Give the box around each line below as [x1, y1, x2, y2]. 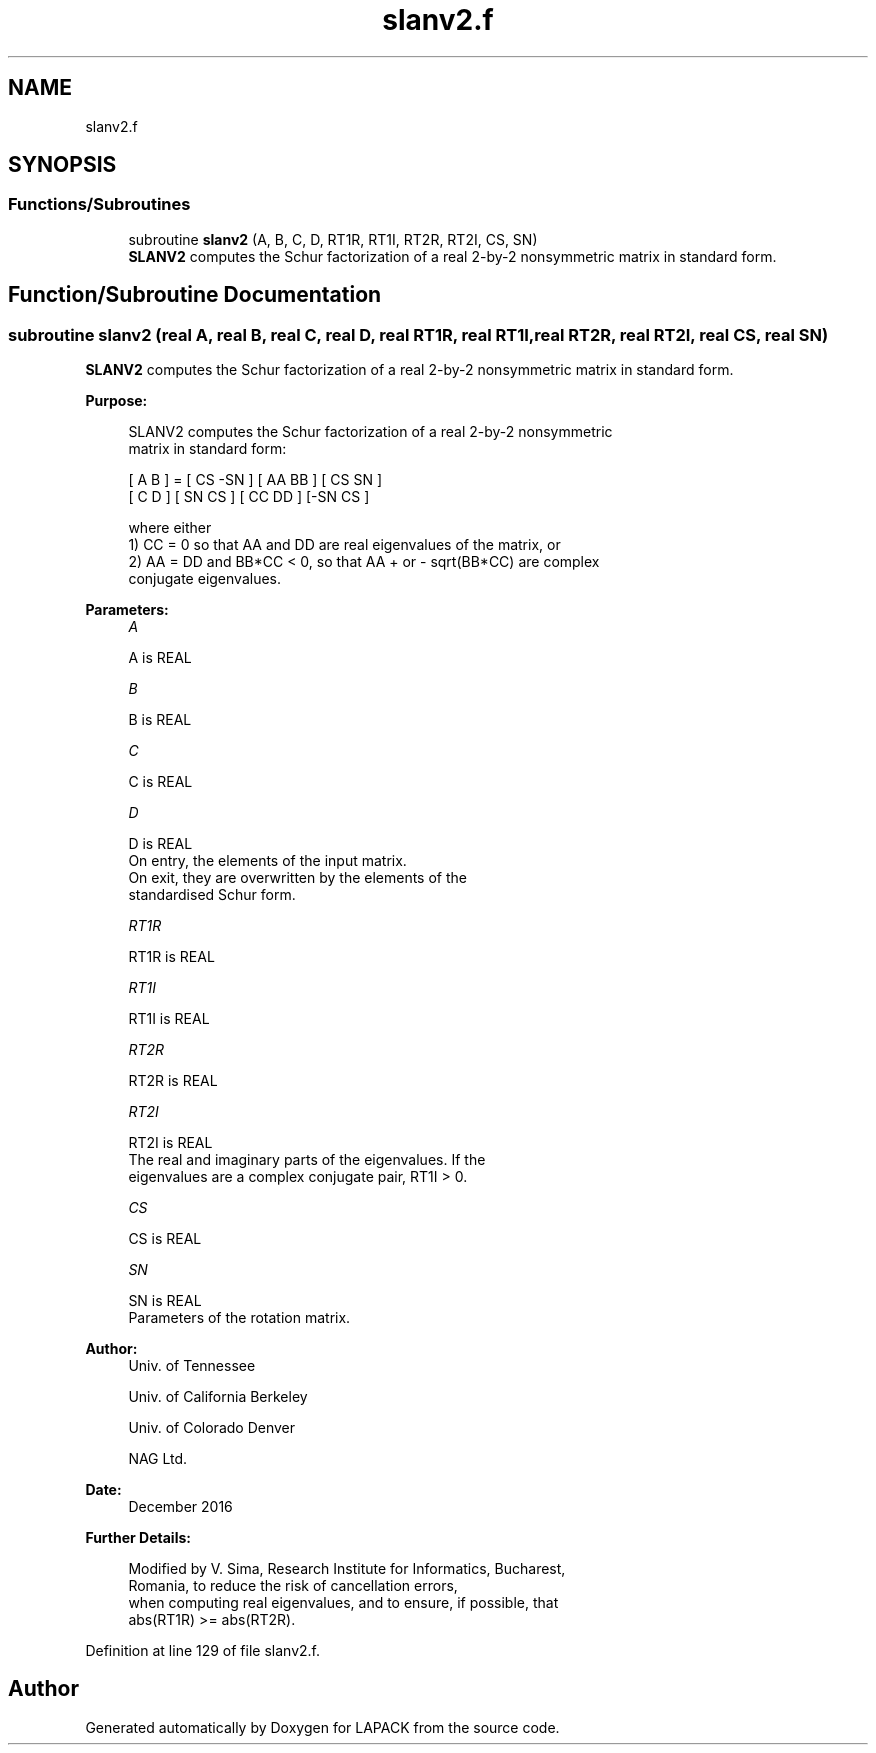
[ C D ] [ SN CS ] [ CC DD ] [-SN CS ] [128, 488, 370, 506]
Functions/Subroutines [8, 194, 191, 215]
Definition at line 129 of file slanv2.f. [85, 1642, 320, 1660]
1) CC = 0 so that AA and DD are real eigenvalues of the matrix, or [128, 536, 561, 554]
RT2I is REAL [128, 1134, 213, 1152]
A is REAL [128, 649, 192, 667]
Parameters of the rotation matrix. [128, 1309, 351, 1327]
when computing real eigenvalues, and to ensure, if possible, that [128, 1594, 559, 1612]
